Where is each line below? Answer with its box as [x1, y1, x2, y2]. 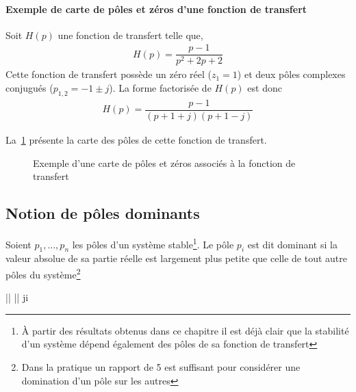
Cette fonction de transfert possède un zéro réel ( [5, 67, 212, 81]
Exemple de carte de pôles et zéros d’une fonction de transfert [5, 1, 307, 16]
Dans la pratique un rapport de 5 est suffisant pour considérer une [21, 360, 301, 374]
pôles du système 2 [5, 265, 81, 281]
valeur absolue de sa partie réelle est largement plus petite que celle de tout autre [5, 251, 347, 265]
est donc [247, 81, 282, 95]
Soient [5, 237, 31, 251]
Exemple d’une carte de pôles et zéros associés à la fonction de [33, 155, 296, 170]
